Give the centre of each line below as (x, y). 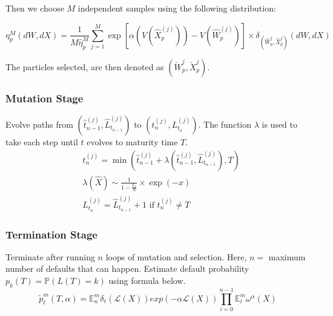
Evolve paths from (39, 124)
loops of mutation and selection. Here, (176, 256)
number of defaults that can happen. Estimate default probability (127, 268)
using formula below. (147, 280)
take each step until (42, 142)
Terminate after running (50, 256)
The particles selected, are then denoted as (85, 66)
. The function (225, 124)
